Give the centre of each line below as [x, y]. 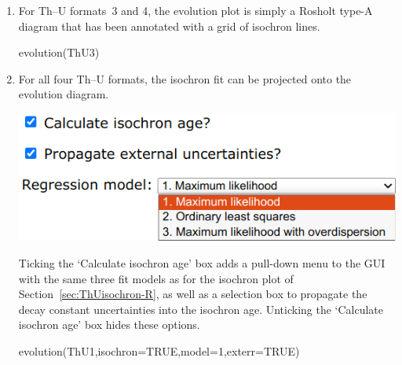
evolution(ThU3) [59, 52]
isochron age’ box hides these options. [109, 324]
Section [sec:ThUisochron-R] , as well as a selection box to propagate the [193, 294]
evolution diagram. [64, 94]
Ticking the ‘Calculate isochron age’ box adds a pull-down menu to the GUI [202, 263]
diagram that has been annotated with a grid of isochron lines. [169, 26]
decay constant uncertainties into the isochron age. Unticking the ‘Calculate [201, 309]
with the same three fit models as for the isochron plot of [156, 278]
